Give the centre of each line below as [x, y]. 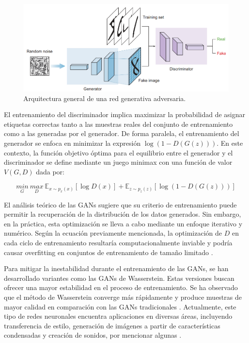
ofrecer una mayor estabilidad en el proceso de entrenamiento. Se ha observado [121, 287]
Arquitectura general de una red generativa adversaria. [105, 98]
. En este [230, 143]
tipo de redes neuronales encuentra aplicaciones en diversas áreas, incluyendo [118, 316]
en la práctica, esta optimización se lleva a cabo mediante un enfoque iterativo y [123, 223]
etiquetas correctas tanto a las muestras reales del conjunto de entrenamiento [118, 124]
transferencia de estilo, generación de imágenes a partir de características [112, 325]
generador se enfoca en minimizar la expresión [72, 143]
